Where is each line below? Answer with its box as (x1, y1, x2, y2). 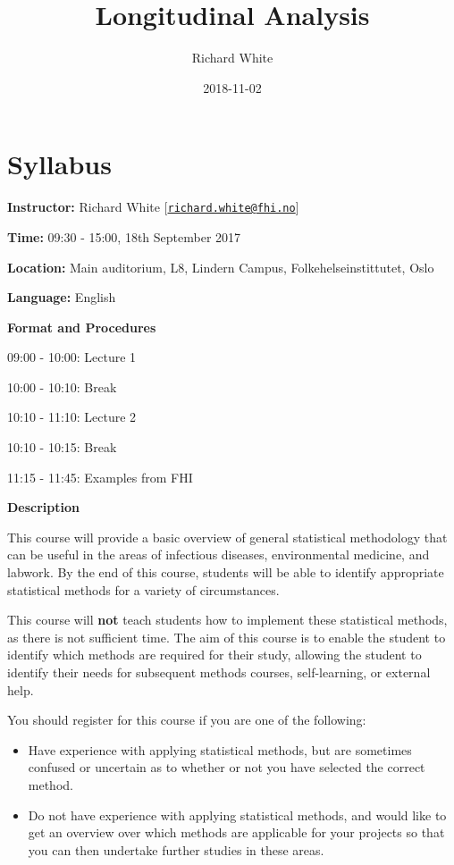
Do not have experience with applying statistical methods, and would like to (28, 805, 447, 824)
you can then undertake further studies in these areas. (28, 840, 324, 859)
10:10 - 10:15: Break (7, 438, 117, 457)
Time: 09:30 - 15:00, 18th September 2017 (7, 227, 241, 246)
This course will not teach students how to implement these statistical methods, (7, 610, 448, 629)
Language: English (7, 288, 116, 307)
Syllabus (7, 146, 112, 182)
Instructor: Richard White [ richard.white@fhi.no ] (7, 197, 299, 216)
